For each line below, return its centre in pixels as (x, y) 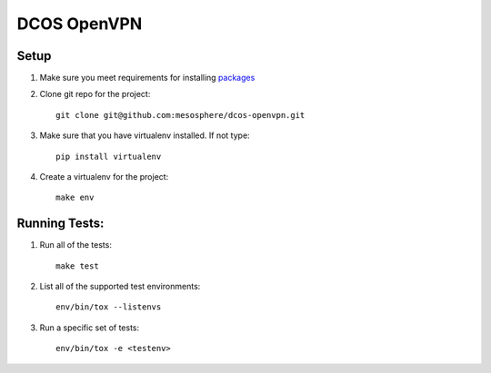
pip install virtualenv (109, 156)
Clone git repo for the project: (95, 94)
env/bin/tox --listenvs (109, 307)
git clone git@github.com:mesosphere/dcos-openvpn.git (180, 115)
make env (75, 198)
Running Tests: (60, 224)
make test (77, 266)
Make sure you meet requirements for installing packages (147, 78)
